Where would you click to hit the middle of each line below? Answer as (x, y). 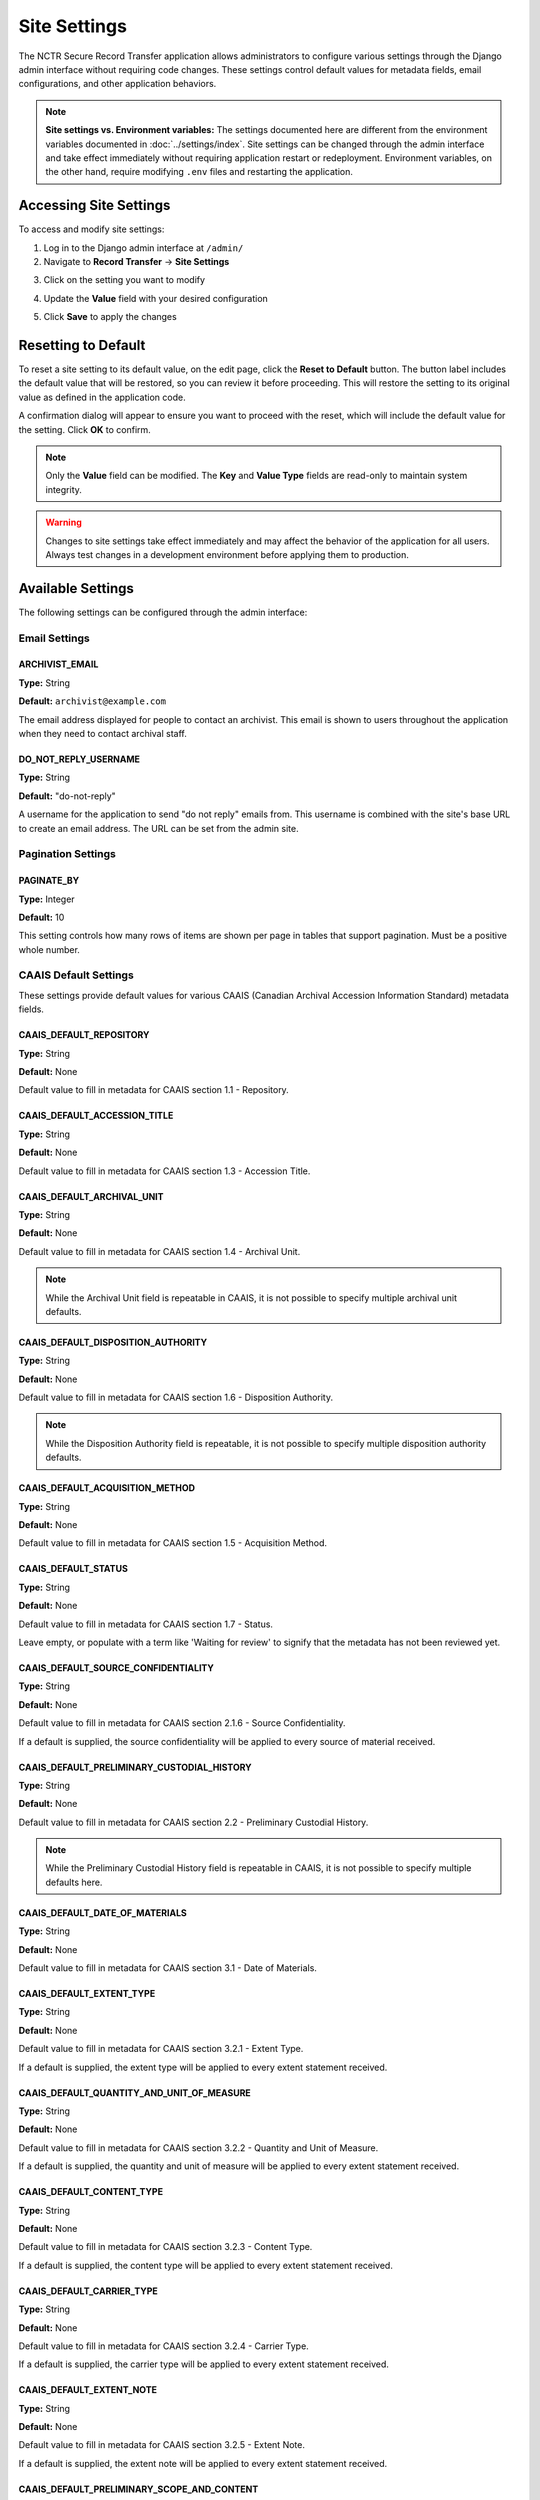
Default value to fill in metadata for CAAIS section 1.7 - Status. (146, 1624)
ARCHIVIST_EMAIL (58, 664)
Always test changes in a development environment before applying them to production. (227, 554)
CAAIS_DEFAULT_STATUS (73, 1569)
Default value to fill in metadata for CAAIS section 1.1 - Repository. (153, 1090)
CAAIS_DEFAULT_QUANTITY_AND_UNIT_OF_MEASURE (135, 2092)
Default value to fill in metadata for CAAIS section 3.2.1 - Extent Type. (161, 2049)
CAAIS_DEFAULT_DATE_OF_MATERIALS (102, 1912)
